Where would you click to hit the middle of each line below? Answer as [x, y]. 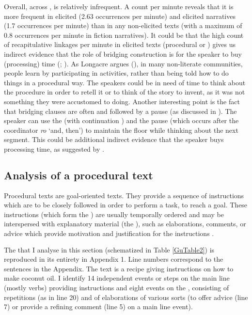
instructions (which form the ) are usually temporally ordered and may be [114, 214]
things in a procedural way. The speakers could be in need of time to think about [125, 82]
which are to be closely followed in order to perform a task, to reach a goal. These [126, 205]
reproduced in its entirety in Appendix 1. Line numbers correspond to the [114, 259]
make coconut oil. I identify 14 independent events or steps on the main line [117, 278]
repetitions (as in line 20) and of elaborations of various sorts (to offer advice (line [126, 297]
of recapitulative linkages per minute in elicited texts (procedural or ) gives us [120, 44]
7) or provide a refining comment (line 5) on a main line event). [98, 307]
